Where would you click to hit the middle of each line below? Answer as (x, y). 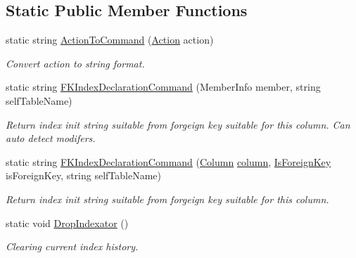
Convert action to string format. (75, 63)
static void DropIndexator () (67, 222)
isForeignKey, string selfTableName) (84, 175)
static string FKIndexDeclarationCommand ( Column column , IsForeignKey (169, 161)
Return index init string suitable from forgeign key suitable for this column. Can (178, 124)
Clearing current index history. (72, 246)
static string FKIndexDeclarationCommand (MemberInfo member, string (163, 87)
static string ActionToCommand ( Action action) (110, 40)
